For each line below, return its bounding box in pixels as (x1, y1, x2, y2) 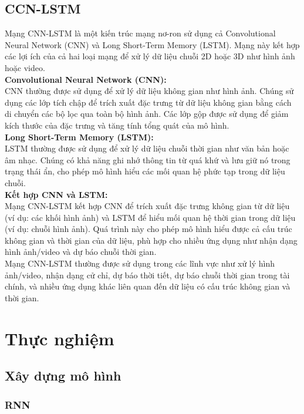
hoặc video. (5, 61, 45, 73)
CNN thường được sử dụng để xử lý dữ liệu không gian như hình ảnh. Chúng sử (5, 85, 294, 97)
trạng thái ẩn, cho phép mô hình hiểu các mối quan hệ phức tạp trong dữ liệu (5, 165, 285, 177)
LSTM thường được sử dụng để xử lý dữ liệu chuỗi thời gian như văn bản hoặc (5, 142, 289, 154)
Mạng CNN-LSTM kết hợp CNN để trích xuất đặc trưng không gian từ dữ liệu (5, 200, 290, 212)
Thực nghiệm (5, 326, 114, 350)
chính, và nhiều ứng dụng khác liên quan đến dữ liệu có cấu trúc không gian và (5, 280, 291, 292)
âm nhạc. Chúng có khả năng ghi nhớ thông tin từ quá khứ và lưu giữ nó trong (5, 153, 291, 166)
